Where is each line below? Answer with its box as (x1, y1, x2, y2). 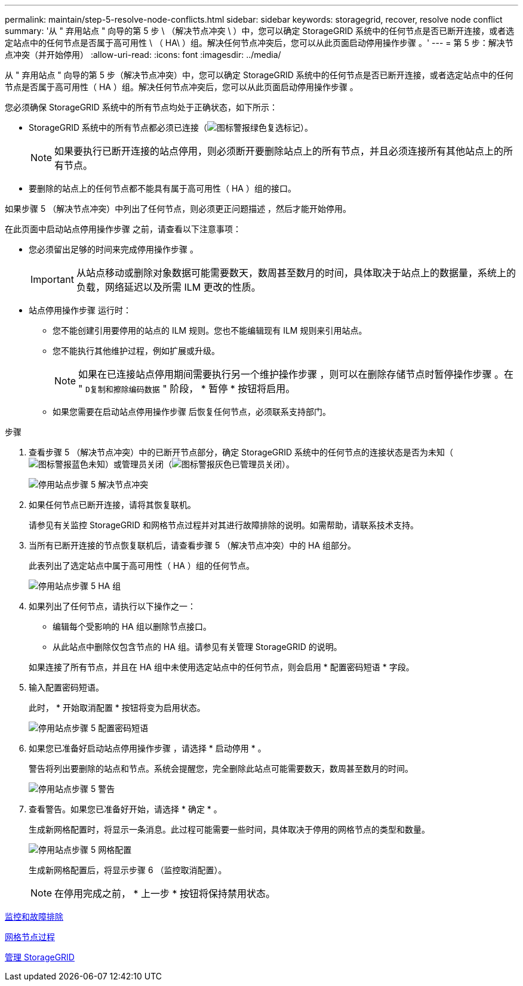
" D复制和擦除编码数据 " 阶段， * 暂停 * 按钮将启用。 (78, 383, 296, 395)
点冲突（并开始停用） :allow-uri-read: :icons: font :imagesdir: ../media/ (5, 50, 281, 60)
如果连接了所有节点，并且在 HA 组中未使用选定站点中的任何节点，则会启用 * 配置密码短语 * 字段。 (29, 662, 414, 672)
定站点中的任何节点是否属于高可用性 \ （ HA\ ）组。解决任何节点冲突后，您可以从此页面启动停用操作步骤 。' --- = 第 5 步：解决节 (5, 38, 513, 48)
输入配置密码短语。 (29, 682, 104, 692)
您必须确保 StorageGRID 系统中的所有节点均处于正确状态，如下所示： (5, 102, 278, 112)
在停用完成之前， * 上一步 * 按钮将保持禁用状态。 (54, 888, 276, 899)
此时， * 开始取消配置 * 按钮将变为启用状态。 (29, 702, 205, 713)
